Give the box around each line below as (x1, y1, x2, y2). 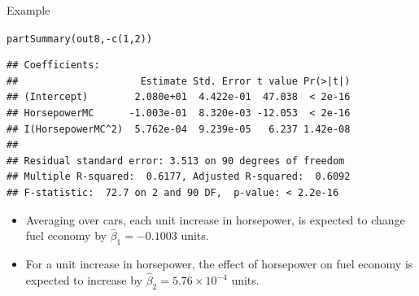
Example (7, 2, 50, 18)
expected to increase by (25, 272, 143, 289)
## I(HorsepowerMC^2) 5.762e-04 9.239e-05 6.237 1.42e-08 (7, 123, 351, 135)
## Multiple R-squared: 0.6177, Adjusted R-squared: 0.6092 (7, 171, 351, 183)
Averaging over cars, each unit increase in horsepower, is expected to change (25, 211, 405, 228)
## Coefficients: (7, 59, 100, 72)
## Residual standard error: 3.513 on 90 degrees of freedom (7, 155, 345, 167)
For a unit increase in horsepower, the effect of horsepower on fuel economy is (25, 255, 413, 272)
